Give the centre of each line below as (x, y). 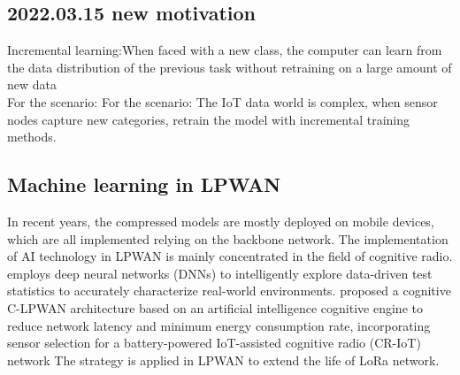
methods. (32, 137)
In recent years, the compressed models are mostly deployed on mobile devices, (221, 221)
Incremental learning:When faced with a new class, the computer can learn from (225, 50)
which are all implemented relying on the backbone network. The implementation (228, 238)
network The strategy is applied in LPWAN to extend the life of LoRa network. (223, 360)
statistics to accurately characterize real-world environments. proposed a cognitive (229, 291)
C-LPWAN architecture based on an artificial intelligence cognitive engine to (215, 307)
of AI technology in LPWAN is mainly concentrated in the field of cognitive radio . (230, 256)
